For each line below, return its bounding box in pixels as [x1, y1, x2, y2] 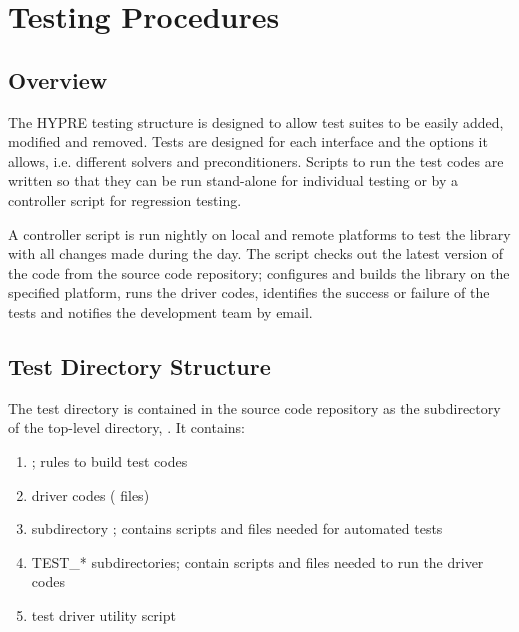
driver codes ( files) [31, 484, 150, 505]
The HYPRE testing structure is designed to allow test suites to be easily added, [8, 111, 504, 132]
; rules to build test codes [31, 450, 188, 471]
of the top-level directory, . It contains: [8, 417, 245, 438]
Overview [8, 64, 108, 95]
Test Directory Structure [8, 350, 271, 381]
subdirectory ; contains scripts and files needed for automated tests [31, 518, 443, 539]
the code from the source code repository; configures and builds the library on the [8, 262, 510, 283]
